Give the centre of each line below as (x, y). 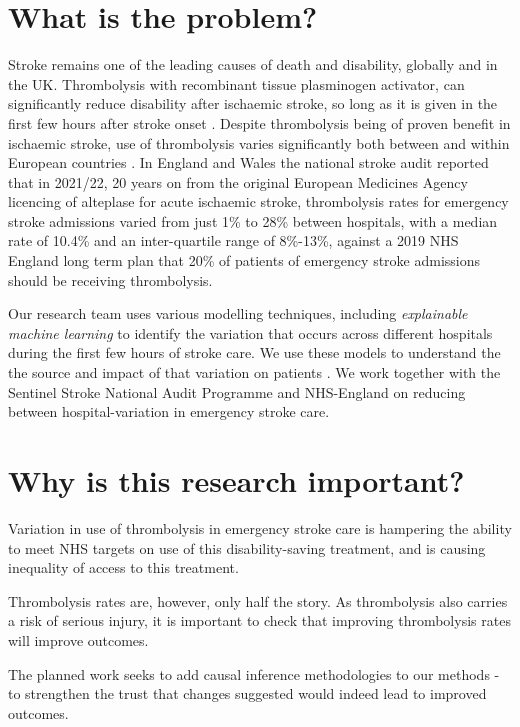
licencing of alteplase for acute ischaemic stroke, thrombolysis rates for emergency (258, 201)
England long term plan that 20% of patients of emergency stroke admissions (244, 260)
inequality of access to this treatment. (123, 567)
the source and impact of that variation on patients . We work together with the (254, 372)
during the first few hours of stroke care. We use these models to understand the (254, 352)
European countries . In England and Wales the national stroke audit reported (248, 162)
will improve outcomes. (78, 639)
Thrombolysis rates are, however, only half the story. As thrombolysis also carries (258, 600)
